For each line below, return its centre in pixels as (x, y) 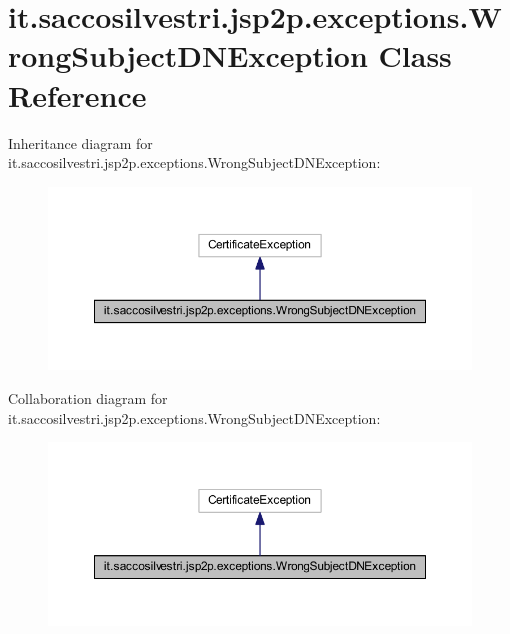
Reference (77, 94)
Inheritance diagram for (80, 142)
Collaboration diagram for (88, 398)
